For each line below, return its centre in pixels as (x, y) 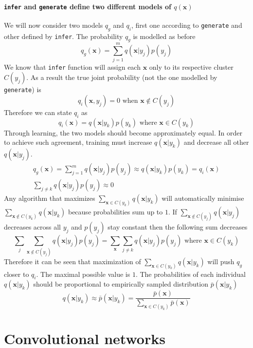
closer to (17, 274)
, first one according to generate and (187, 25)
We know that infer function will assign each (72, 67)
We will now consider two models (54, 25)
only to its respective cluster (191, 67)
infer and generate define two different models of (88, 6)
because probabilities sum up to (115, 212)
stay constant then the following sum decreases (178, 227)
